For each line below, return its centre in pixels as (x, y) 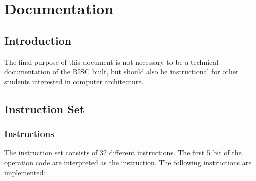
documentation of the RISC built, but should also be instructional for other (121, 72)
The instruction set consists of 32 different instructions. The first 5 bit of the (123, 152)
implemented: (25, 172)
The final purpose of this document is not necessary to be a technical (111, 61)
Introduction (38, 40)
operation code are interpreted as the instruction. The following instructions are (128, 162)
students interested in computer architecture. (74, 81)
